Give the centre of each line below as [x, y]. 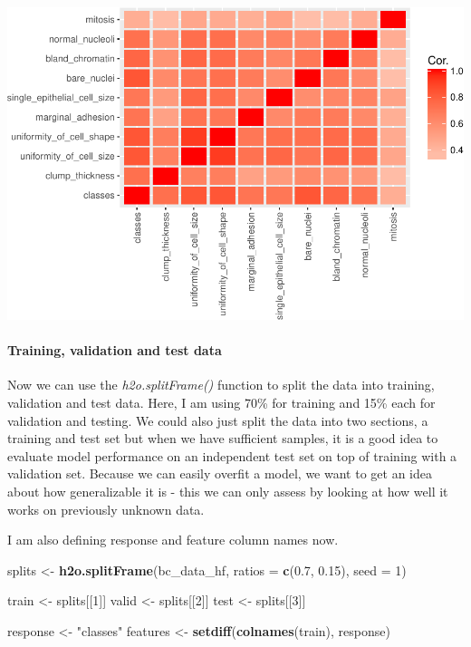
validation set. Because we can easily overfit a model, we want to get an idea [220, 473]
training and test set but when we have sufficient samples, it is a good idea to [223, 438]
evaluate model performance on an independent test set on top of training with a [232, 455]
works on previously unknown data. [106, 509]
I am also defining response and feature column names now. [173, 540]
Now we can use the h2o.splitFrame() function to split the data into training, [221, 385]
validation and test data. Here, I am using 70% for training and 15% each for [221, 402]
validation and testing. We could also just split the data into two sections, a [218, 420]
